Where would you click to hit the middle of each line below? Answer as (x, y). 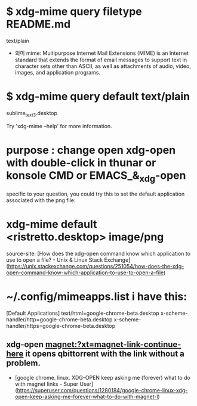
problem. (23, 363)
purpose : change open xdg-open (91, 150)
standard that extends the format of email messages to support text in (101, 60)
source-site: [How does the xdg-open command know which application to (98, 254)
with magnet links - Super (47, 384)
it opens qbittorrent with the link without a (105, 354)
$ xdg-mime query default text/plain (98, 97)
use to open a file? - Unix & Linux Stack (55, 260)
